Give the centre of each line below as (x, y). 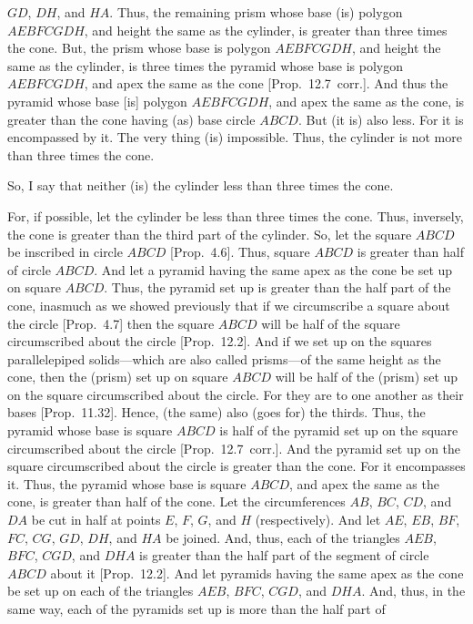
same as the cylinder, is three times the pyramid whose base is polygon (205, 65)
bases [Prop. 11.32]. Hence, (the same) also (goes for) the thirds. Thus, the (216, 412)
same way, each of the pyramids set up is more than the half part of (196, 609)
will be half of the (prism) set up (367, 377)
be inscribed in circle (65, 252)
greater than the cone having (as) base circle (131, 119)
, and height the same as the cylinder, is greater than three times (266, 30)
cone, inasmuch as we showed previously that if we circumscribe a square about (229, 305)
